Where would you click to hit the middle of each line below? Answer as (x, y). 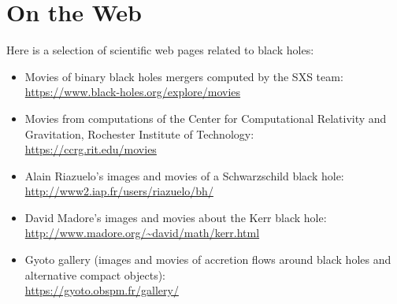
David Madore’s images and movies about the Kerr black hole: (176, 217)
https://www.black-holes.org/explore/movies (133, 92)
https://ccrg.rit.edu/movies (91, 149)
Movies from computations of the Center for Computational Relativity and (206, 118)
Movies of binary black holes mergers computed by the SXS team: (184, 76)
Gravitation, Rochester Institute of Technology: (139, 133)
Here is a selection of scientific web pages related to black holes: (160, 50)
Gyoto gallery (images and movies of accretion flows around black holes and (208, 260)
